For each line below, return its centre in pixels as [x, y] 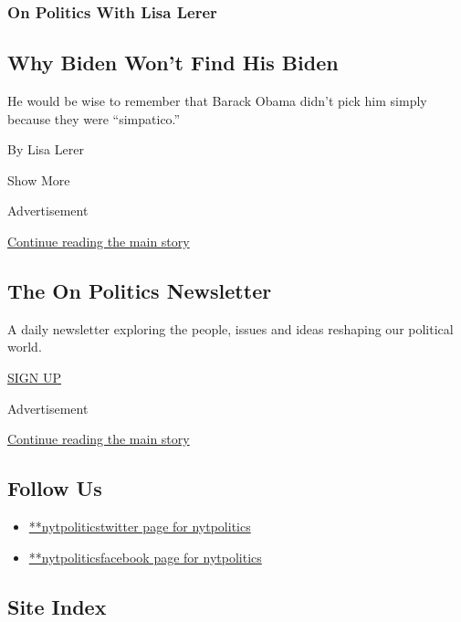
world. [25, 347]
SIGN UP [35, 377]
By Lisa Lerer [46, 149]
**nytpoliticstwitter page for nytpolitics [140, 526]
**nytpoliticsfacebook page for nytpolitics [145, 557]
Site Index [57, 606]
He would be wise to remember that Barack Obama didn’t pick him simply [217, 101]
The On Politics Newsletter [140, 290]
